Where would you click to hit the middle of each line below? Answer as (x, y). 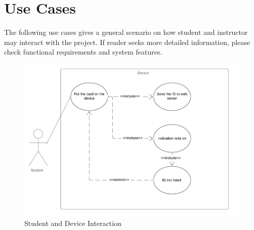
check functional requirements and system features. (83, 52)
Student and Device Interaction (73, 223)
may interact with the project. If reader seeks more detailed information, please (127, 42)
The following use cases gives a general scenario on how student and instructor (126, 32)
